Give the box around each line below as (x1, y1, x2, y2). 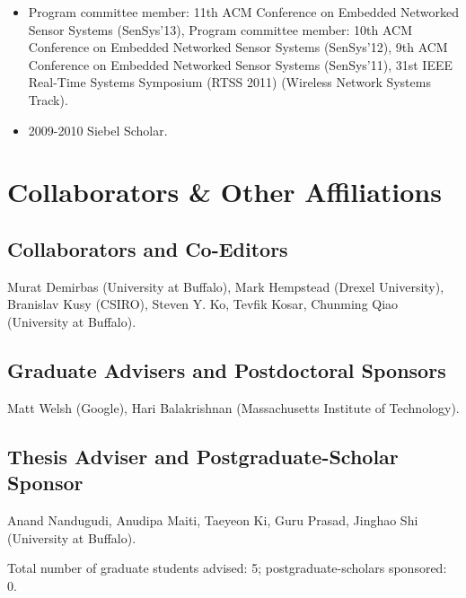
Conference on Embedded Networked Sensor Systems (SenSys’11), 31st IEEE (28, 55, 453, 74)
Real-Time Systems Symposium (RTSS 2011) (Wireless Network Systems (28, 73, 431, 92)
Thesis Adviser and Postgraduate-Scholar (7, 442, 399, 470)
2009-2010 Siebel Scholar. (28, 120, 168, 139)
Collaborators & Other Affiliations (7, 173, 442, 210)
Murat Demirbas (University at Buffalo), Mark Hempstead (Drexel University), (7, 277, 444, 295)
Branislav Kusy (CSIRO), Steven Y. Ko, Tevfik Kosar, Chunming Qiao (7, 295, 399, 313)
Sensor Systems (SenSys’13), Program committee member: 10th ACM (28, 20, 413, 39)
